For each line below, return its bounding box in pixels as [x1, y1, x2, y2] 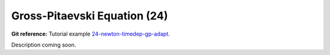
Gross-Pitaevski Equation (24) [11, 9, 168, 22]
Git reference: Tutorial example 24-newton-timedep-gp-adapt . [11, 30, 170, 37]
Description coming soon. [11, 41, 76, 48]
